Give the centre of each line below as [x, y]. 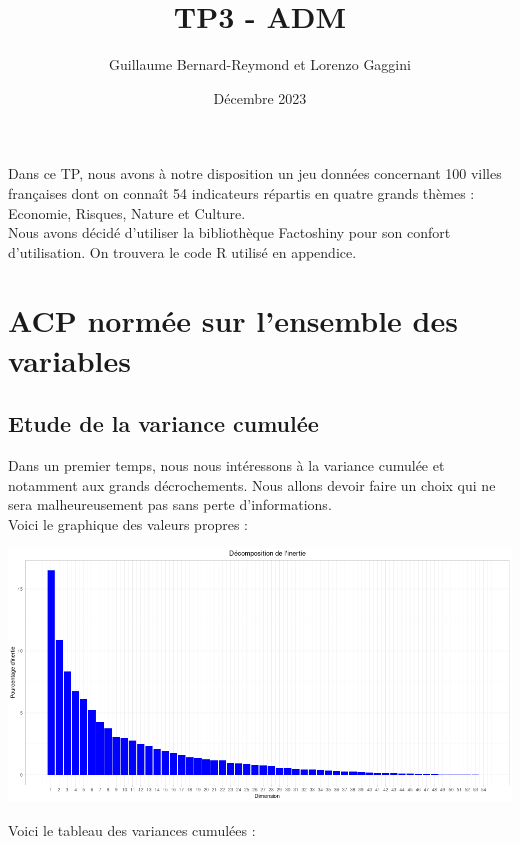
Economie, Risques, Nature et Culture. [127, 212]
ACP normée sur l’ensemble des [233, 320]
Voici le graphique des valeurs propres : [128, 523]
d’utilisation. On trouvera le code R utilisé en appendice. [182, 251]
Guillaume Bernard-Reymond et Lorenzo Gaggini [260, 64]
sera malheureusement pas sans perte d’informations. [170, 504]
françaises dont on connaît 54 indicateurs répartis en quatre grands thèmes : [241, 192]
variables [70, 359]
